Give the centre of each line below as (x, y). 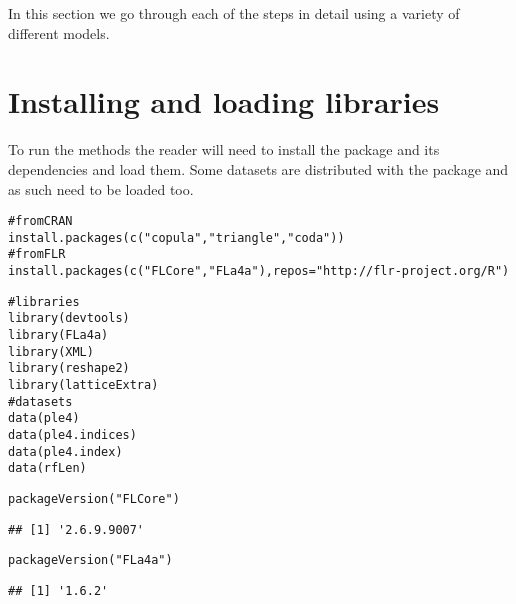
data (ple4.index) (65, 451)
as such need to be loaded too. (101, 188)
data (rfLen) (47, 468)
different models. (59, 32)
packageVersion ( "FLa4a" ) (90, 560)
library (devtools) (69, 318)
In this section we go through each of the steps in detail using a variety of (234, 13)
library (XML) (51, 351)
